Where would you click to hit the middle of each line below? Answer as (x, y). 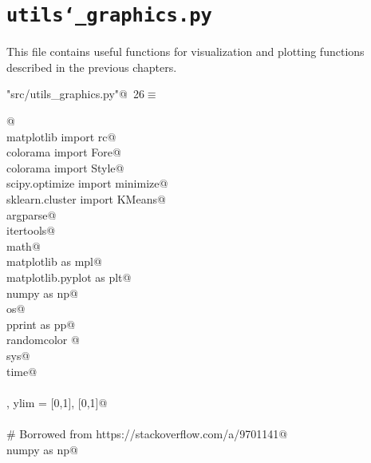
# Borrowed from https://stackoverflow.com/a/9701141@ (147, 433)
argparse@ (32, 214)
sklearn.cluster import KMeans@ (86, 199)
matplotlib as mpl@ (54, 261)
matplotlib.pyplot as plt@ (69, 277)
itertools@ (31, 230)
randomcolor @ (43, 340)
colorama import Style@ (65, 167)
